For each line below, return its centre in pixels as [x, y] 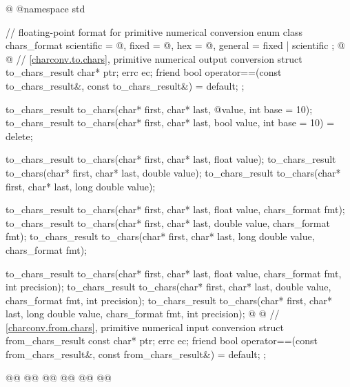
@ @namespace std [45, 8]
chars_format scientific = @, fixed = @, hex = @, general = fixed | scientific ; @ [175, 45]
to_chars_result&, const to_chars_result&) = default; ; [125, 85]
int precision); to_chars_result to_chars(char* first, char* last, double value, [168, 287]
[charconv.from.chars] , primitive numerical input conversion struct [145, 327]
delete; [19, 136]
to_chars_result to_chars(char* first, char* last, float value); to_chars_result [171, 159]
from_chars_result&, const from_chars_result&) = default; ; [136, 354]
